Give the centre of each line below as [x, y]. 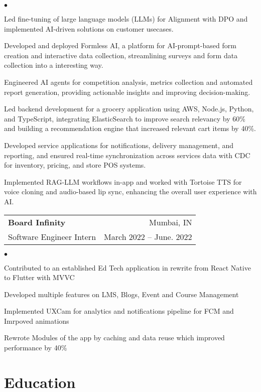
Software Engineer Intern [52, 236]
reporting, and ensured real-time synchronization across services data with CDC [127, 155]
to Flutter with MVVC [39, 277]
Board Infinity [37, 222]
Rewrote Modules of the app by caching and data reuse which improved [114, 338]
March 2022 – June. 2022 [148, 236]
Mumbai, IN [171, 222]
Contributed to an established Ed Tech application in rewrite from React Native [127, 267]
